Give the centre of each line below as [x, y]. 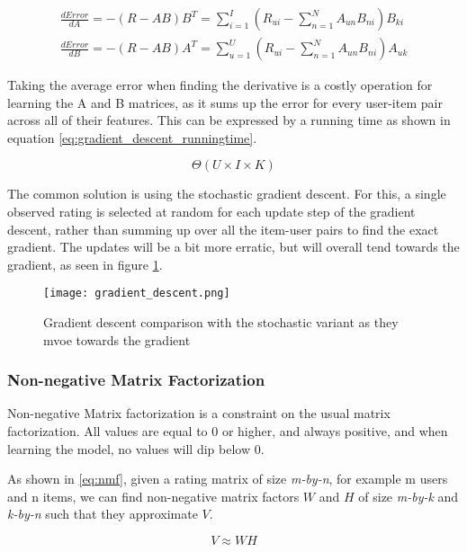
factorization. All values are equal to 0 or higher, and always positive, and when [228, 431]
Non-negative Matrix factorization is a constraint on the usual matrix [199, 413]
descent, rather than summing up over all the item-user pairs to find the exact [223, 229]
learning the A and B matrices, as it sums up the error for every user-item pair [225, 102]
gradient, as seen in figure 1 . [85, 264]
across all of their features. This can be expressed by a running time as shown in [229, 120]
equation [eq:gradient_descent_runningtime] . [132, 137]
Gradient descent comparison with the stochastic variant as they [221, 322]
